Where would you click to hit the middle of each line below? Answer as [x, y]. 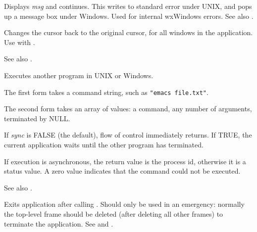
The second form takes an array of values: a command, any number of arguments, [128, 109]
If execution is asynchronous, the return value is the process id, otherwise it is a [125, 161]
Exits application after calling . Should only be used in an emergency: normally [124, 204]
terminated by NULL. [37, 118]
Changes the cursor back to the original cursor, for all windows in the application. [128, 32]
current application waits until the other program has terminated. [104, 144]
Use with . [20, 42]
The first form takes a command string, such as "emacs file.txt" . [106, 92]
